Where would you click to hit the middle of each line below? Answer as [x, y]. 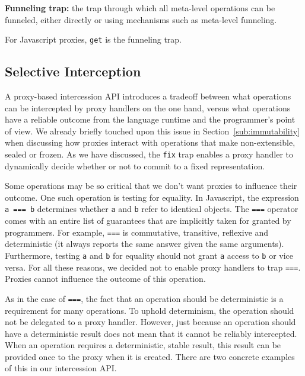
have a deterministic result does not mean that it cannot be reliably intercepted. [151, 333]
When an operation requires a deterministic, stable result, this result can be [143, 345]
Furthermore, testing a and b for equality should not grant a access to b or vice [149, 255]
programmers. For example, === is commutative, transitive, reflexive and [137, 232]
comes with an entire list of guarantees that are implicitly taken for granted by [148, 221]
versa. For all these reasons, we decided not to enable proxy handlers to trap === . [153, 267]
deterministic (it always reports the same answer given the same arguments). [144, 244]
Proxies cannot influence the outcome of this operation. [105, 279]
